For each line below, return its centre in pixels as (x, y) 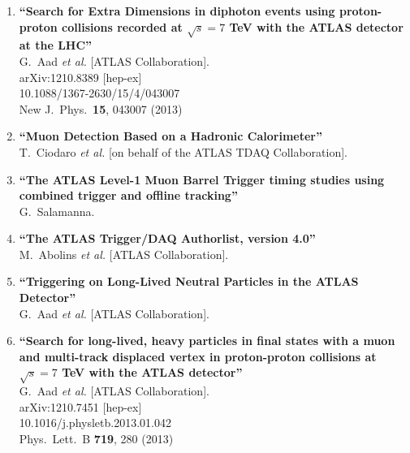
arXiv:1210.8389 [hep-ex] (80, 77)
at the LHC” (56, 45)
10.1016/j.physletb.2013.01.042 (95, 423)
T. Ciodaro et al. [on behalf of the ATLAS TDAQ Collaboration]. (183, 151)
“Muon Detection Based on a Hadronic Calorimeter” (170, 136)
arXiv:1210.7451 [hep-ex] (80, 406)
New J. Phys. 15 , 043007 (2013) (101, 108)
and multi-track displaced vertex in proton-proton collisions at (198, 356)
